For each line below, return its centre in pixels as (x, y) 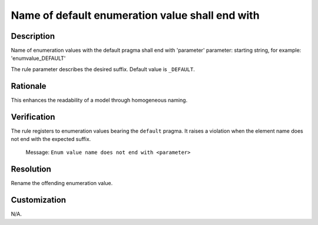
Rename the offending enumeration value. (62, 183)
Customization (39, 200)
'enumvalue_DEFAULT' (38, 58)
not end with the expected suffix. (51, 139)
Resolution (31, 169)
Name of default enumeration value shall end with (135, 15)
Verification (33, 117)
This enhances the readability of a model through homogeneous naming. (99, 100)
